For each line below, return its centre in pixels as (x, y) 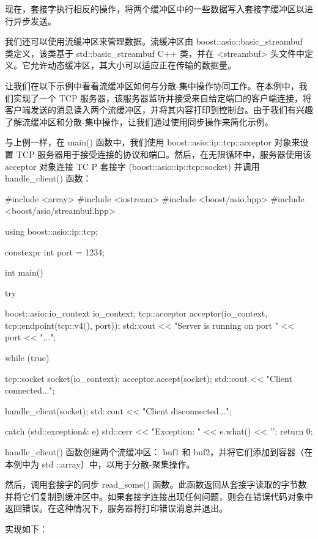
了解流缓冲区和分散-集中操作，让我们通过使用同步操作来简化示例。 (139, 121)
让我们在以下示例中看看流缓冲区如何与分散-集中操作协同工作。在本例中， (152, 85)
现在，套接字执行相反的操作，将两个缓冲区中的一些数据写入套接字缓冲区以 (155, 9)
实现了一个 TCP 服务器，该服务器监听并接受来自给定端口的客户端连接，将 (162, 97)
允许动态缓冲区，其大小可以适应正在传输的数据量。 (133, 65)
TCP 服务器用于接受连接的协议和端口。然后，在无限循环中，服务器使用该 (164, 154)
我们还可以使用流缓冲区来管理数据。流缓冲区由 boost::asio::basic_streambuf (154, 41)
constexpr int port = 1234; (55, 251)
